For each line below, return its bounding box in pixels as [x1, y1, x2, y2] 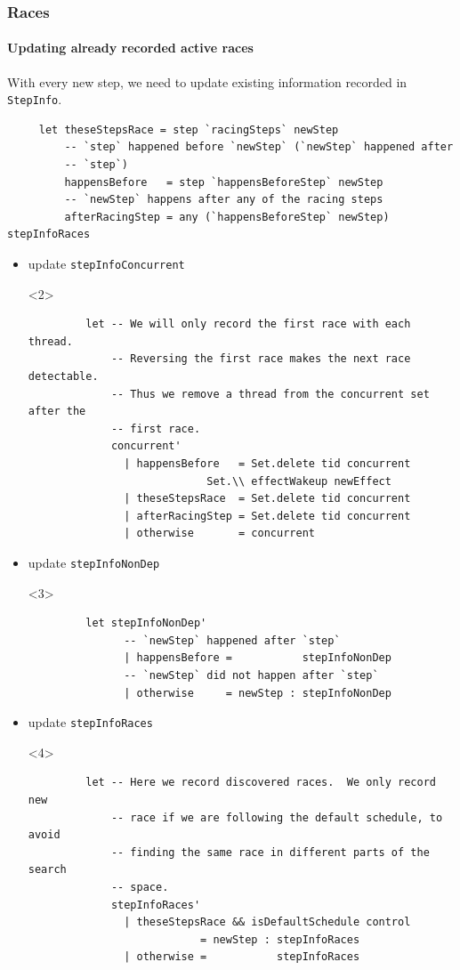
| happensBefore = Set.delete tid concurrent [124, 457, 411, 471]
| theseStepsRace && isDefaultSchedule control [124, 916, 411, 929]
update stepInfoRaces [28, 713, 153, 732]
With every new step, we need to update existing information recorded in [7, 72, 408, 91]
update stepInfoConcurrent [28, 255, 185, 273]
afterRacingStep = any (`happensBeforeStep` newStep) [64, 210, 390, 223]
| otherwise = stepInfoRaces [124, 950, 360, 964]
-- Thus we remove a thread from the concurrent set [110, 387, 430, 400]
